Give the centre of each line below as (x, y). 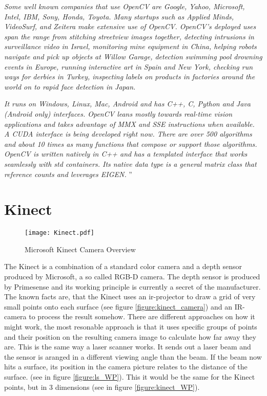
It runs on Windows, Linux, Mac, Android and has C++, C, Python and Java (127, 104)
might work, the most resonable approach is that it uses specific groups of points (131, 327)
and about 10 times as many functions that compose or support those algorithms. (131, 144)
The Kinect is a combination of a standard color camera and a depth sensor (123, 266)
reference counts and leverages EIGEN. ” (68, 174)
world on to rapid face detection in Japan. (70, 86)
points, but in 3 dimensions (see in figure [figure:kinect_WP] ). (102, 387)
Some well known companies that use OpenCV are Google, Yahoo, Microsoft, (125, 6)
